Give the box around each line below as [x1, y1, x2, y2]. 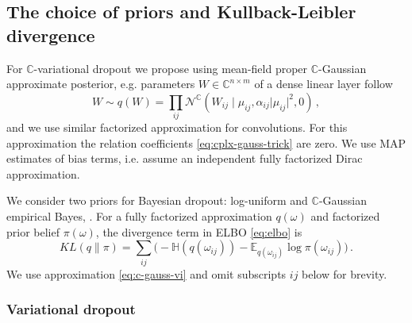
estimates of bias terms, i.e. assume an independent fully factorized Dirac [6, 150, 363, 167]
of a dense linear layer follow [254, 75, 393, 92]
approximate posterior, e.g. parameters [6, 75, 195, 92]
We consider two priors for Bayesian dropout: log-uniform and [6, 192, 308, 209]
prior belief [6, 223, 60, 240]
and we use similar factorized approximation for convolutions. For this [6, 119, 348, 136]
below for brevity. [302, 265, 387, 282]
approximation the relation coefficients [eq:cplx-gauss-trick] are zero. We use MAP [6, 134, 406, 151]
